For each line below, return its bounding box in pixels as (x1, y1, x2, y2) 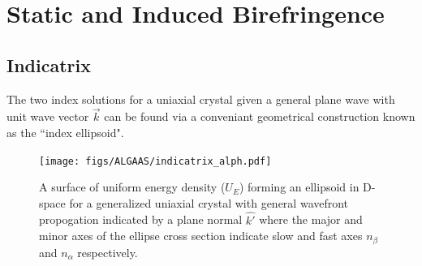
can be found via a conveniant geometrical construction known (104, 108, 416, 125)
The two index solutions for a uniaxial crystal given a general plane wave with (6, 90, 395, 107)
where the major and (259, 211, 363, 228)
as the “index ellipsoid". (6, 123, 124, 140)
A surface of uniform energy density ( (39, 178, 226, 195)
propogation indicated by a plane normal (39, 211, 243, 228)
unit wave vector (6, 108, 89, 125)
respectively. (77, 243, 138, 260)
